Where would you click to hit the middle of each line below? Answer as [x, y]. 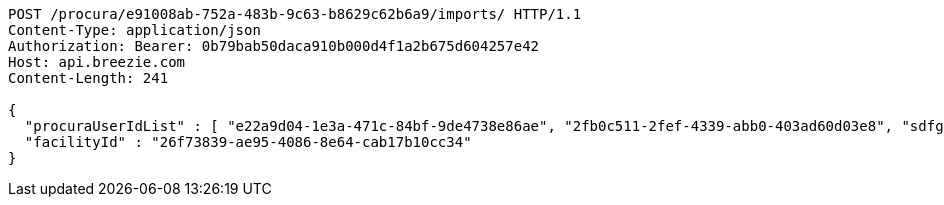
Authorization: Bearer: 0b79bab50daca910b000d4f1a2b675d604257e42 [274, 46]
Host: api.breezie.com [97, 62]
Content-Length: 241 [88, 78]
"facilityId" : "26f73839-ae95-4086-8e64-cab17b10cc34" [248, 142]
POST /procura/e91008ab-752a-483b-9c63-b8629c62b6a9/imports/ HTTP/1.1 [295, 14]
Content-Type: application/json [134, 30]
